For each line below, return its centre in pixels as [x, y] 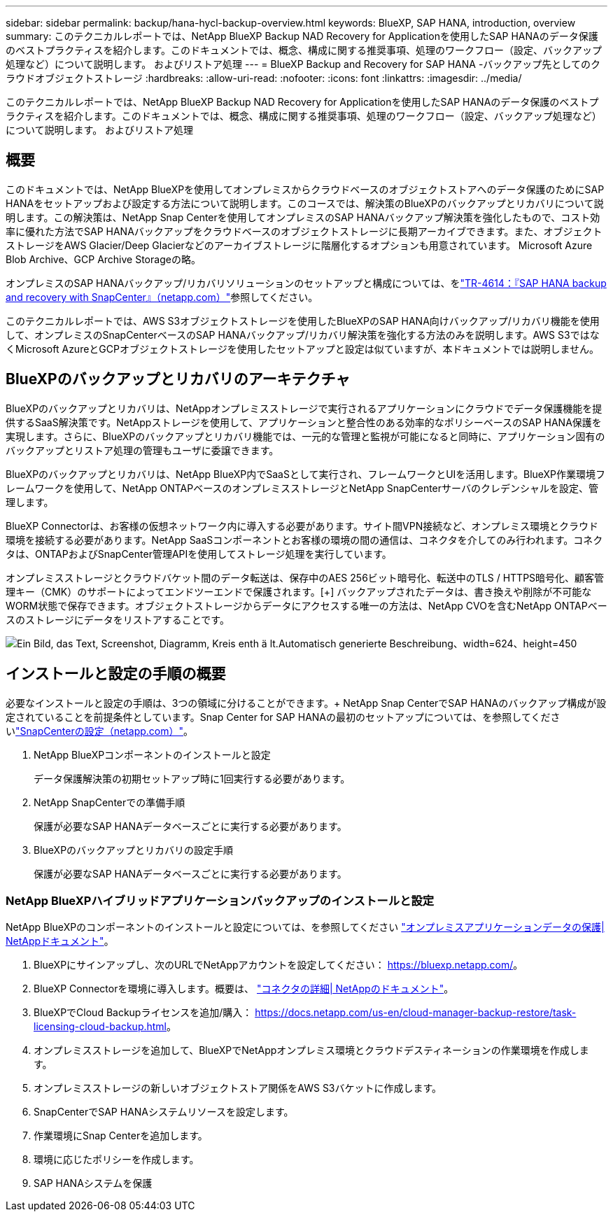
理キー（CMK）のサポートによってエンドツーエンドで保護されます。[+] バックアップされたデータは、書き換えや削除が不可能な [299, 591]
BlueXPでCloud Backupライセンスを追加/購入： [143, 1013]
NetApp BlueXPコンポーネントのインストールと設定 [152, 754]
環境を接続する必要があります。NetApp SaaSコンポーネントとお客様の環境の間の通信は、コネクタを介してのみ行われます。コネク [304, 540]
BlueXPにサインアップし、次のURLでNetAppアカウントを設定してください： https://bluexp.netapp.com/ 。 [279, 965]
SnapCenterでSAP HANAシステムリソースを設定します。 [164, 1112]
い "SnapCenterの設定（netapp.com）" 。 [100, 731]
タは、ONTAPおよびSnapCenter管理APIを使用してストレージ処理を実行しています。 [199, 554]
